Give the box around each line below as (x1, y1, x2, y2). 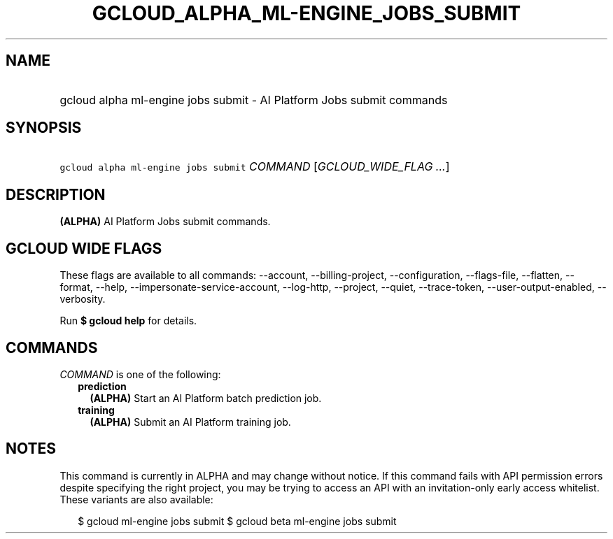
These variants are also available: (59, 493, 213, 505)
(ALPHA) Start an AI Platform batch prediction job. (90, 391, 322, 404)
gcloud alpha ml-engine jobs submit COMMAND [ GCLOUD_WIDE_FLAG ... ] (59, 159, 450, 174)
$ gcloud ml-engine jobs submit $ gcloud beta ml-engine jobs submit (78, 515, 397, 527)
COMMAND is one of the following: (59, 368, 221, 380)
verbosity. (59, 293, 106, 306)
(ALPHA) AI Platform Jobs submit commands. (59, 215, 271, 228)
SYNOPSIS (6, 119, 82, 137)
